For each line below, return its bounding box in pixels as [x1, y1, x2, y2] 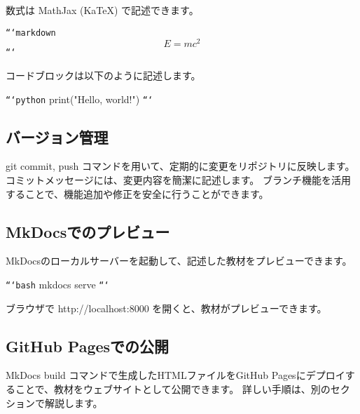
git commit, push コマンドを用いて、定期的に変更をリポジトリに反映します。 [6, 159, 355, 173]
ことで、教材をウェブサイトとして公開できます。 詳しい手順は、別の [15, 382, 331, 396]
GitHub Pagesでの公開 [6, 335, 169, 356]
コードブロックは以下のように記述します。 [6, 67, 201, 82]
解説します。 [44, 395, 103, 410]
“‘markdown [6, 27, 56, 38]
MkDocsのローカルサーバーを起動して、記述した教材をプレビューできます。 [6, 253, 352, 268]
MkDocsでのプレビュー [6, 220, 170, 242]
